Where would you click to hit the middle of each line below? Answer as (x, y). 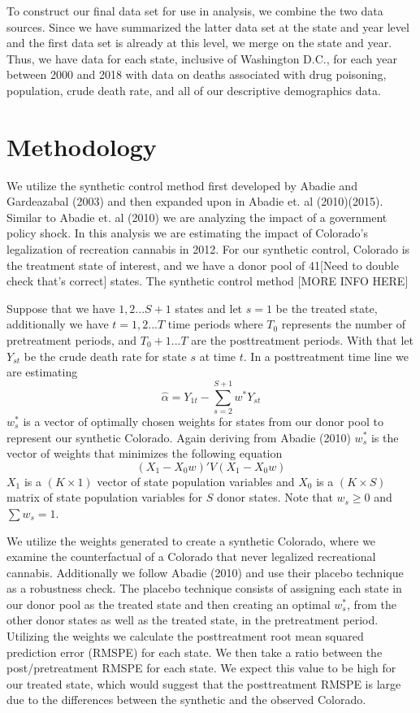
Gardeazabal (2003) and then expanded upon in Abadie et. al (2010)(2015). (195, 201)
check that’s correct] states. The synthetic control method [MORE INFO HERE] (208, 281)
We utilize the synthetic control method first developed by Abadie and (182, 185)
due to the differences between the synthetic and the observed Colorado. (186, 700)
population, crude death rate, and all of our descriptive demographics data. (194, 90)
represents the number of (344, 324)
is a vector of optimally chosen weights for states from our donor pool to (203, 421)
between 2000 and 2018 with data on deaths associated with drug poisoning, (197, 74)
